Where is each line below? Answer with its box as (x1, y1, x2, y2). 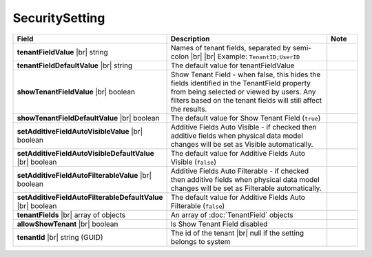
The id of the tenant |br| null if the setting (170, 228, 304, 238)
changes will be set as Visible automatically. (170, 139, 313, 149)
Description (170, 34, 210, 43)
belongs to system (170, 236, 231, 246)
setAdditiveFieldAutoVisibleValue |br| (17, 126, 143, 136)
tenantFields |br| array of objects (17, 210, 126, 220)
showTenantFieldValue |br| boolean (17, 87, 136, 96)
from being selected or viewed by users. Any (170, 87, 316, 96)
